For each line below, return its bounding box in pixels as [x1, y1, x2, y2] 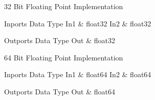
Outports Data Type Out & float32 [4, 35, 115, 46]
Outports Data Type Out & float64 [4, 86, 115, 96]
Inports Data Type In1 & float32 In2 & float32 [4, 18, 151, 28]
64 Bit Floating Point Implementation [4, 52, 123, 62]
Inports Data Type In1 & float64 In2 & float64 [4, 69, 151, 80]
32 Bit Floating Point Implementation [4, 1, 123, 11]
